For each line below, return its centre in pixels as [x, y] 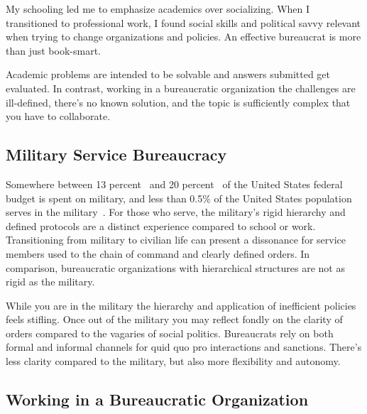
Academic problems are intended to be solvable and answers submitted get [168, 74]
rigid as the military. [50, 282]
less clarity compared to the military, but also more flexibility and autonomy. [173, 361]
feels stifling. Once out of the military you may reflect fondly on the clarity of [174, 319]
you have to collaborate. [58, 116]
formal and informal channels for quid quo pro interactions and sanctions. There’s [184, 347]
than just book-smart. [53, 50]
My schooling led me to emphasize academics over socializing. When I [158, 9]
